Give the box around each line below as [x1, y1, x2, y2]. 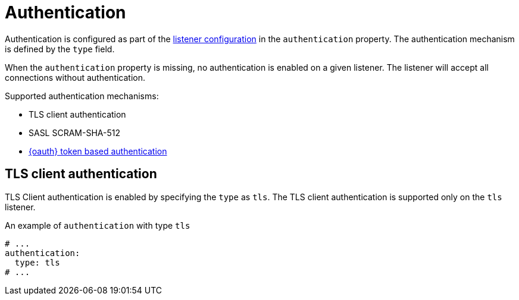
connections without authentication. [5, 72, 146, 83]
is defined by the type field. [5, 43, 115, 54]
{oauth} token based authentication [29, 146, 167, 156]
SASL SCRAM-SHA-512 [29, 127, 120, 138]
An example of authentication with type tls [5, 220, 190, 230]
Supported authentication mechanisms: [5, 90, 159, 101]
